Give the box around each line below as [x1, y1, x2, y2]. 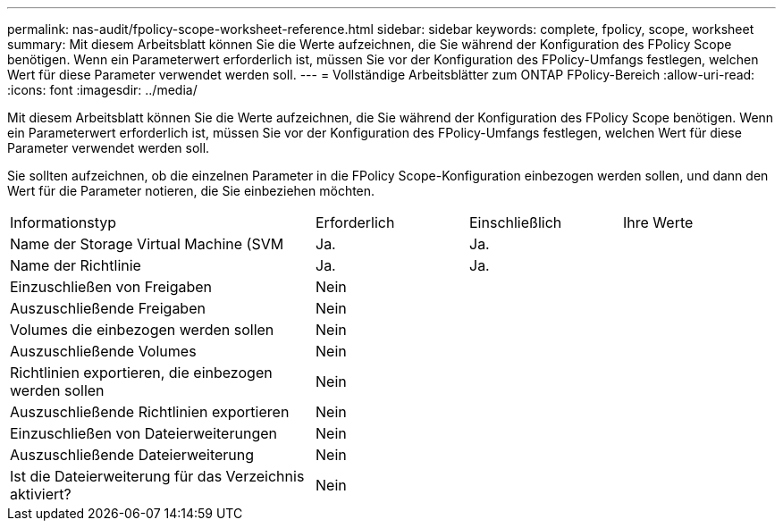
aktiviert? [10, 485, 72, 503]
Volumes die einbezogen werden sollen [10, 321, 274, 339]
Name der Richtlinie [10, 256, 141, 274]
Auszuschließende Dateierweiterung [10, 446, 255, 464]
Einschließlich [469, 214, 562, 231]
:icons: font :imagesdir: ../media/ [7, 82, 198, 97]
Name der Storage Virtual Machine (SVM [10, 235, 284, 253]
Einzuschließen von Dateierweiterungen [10, 424, 277, 442]
